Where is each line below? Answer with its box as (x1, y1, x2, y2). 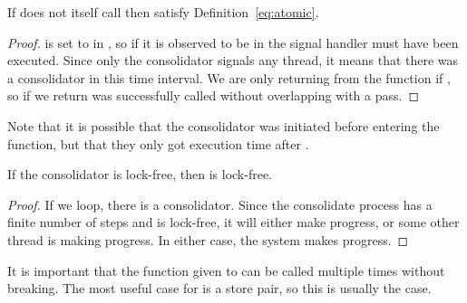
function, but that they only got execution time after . (7, 134, 309, 153)
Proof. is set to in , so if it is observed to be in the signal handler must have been (7, 33, 459, 52)
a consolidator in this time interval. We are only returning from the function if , (7, 68, 451, 87)
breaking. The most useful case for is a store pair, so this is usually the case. (7, 279, 432, 298)
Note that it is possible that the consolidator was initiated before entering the (7, 116, 440, 135)
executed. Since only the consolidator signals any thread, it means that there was (7, 51, 459, 70)
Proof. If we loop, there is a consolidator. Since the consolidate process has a (7, 194, 433, 213)
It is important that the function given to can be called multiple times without (7, 260, 445, 279)
